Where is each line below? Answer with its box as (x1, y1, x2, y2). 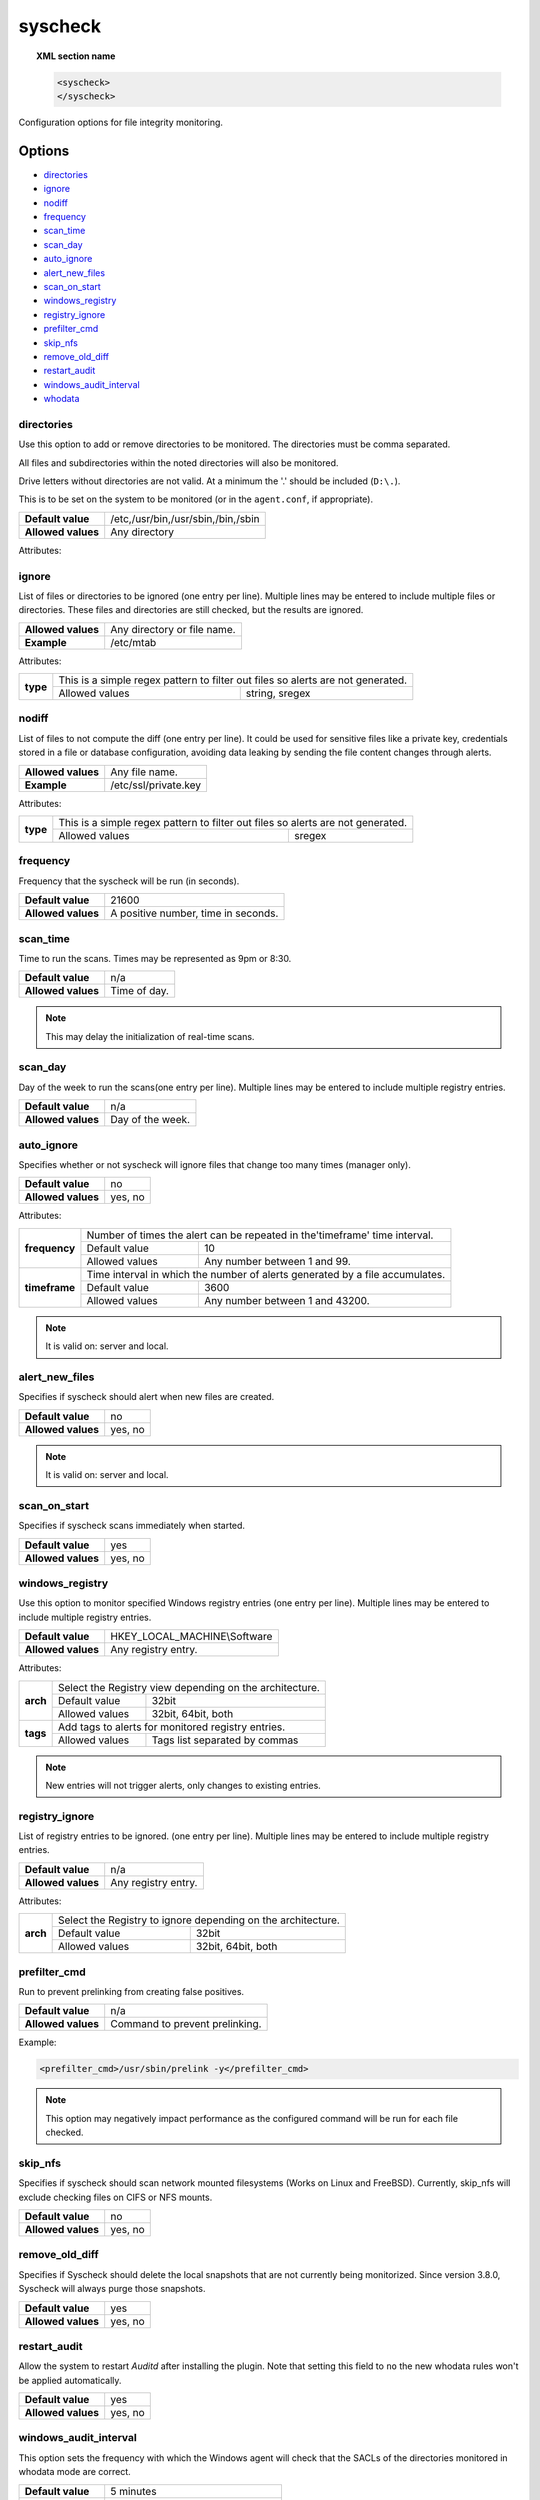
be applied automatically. (18, 2374, 122, 2386)
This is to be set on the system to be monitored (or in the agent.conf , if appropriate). (18, 493, 374, 505)
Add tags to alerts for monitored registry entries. (58, 1720, 286, 1734)
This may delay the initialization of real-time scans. (45, 1030, 255, 1042)
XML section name (36, 50, 116, 62)
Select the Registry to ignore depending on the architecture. (58, 1913, 340, 1927)
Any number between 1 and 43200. (203, 1293, 370, 1307)
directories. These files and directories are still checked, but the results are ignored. (18, 604, 364, 616)
